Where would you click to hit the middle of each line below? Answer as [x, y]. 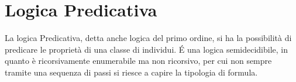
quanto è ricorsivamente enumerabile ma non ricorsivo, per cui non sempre [138, 61]
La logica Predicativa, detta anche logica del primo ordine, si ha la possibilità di [148, 38]
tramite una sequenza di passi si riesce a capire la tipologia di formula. [131, 72]
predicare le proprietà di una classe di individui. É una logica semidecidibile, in [147, 49]
